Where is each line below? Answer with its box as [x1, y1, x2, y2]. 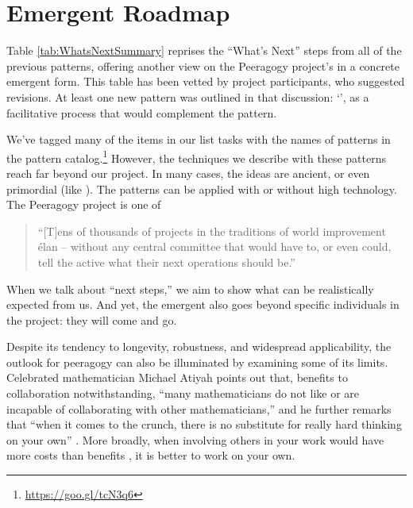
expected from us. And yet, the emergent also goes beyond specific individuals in [6, 296, 399, 313]
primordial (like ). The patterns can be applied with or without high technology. [6, 180, 397, 197]
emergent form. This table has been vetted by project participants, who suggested [6, 73, 405, 90]
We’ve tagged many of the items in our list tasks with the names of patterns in [6, 131, 391, 148]
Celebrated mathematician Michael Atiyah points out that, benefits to [6, 369, 348, 386]
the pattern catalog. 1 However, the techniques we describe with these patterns [6, 147, 386, 166]
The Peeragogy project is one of [6, 196, 161, 213]
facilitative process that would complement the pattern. [6, 104, 277, 121]
